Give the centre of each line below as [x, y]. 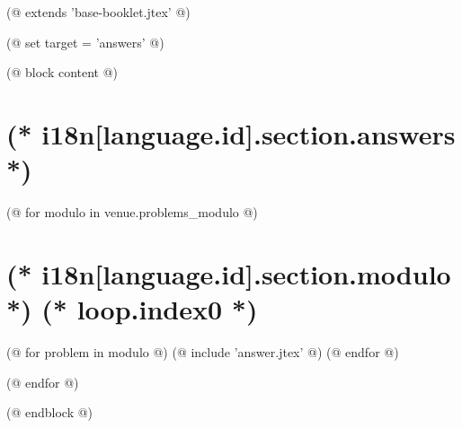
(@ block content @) [62, 72]
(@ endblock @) [50, 412]
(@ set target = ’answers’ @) [85, 42]
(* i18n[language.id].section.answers [231, 133]
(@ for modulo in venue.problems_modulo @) [132, 212]
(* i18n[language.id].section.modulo [229, 273]
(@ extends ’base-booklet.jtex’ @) [98, 12]
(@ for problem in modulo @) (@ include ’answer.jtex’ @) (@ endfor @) [203, 352]
